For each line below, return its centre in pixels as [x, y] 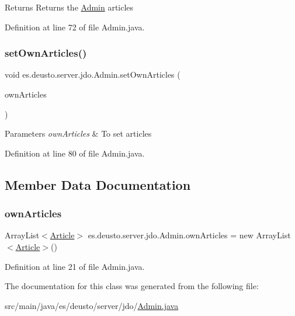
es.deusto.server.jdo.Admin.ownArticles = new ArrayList [189, 235]
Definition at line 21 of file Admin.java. [75, 266]
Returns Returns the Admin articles [69, 7]
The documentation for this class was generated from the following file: [132, 286]
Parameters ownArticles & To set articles [78, 133]
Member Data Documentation [98, 184]
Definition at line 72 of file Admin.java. [75, 27]
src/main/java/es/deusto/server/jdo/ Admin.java [92, 305]
